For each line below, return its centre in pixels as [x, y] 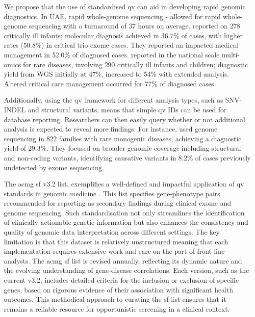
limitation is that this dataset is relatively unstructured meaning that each [116, 241]
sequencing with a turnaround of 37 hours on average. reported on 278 [134, 26]
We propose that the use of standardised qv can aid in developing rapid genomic [125, 6]
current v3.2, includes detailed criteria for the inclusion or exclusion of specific [121, 280]
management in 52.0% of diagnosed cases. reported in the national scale [112, 54]
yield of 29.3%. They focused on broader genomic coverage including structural [123, 148]
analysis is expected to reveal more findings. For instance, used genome [111, 129]
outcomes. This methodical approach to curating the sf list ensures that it [115, 299]
